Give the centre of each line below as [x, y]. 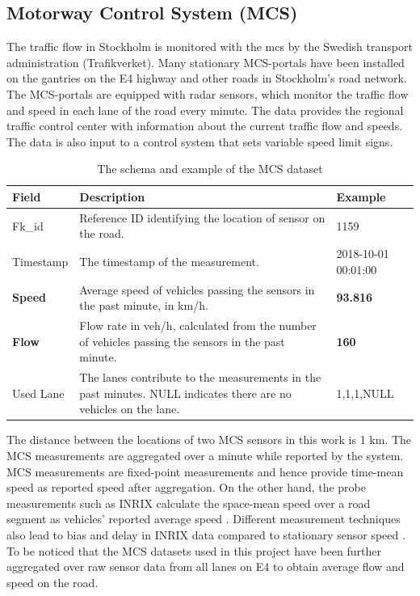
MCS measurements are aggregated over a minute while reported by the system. [205, 456]
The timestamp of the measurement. [169, 262]
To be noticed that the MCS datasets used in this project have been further [194, 550]
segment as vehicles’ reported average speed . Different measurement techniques [204, 519]
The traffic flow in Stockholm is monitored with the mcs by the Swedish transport [210, 46]
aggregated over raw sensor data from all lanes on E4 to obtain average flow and [206, 566]
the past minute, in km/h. [144, 305]
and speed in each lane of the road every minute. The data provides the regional [205, 110]
